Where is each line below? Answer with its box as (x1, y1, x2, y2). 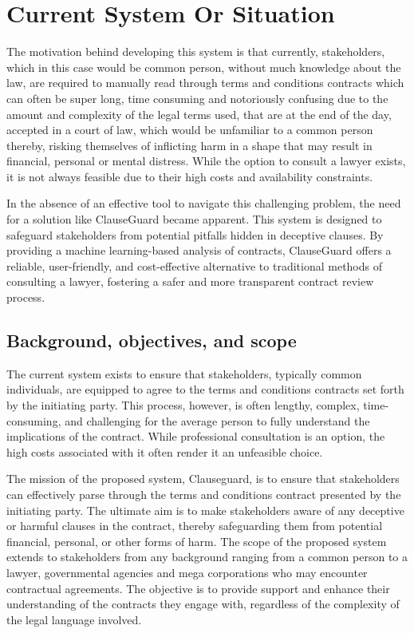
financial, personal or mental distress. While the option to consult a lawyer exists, (6, 152, 406, 169)
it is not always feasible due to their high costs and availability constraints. (6, 168, 373, 184)
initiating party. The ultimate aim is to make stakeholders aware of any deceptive (6, 501, 404, 518)
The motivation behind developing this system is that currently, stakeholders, (6, 43, 385, 60)
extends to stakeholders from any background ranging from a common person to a (6, 548, 408, 565)
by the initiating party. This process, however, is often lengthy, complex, (6, 397, 360, 413)
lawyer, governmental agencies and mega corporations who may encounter (6, 564, 368, 580)
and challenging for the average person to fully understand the (65, 412, 370, 429)
